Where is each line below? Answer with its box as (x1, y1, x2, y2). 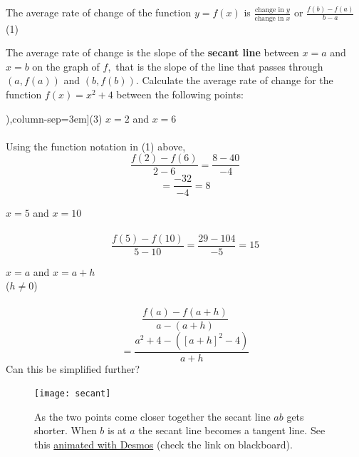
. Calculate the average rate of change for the (135, 73, 333, 88)
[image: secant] (34, 389, 111, 399)
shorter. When (34, 423, 97, 438)
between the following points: (116, 87, 244, 101)
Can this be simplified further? (6, 361, 140, 376)
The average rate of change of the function (6, 5, 192, 20)
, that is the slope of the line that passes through (108, 58, 323, 73)
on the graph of (32, 58, 100, 73)
